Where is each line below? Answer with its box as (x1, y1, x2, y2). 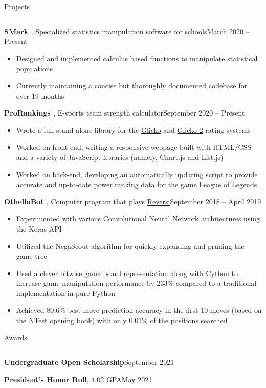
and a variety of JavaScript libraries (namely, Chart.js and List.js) (16, 151, 224, 162)
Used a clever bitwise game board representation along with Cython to (16, 267, 238, 278)
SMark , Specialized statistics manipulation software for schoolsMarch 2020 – (4, 26, 250, 36)
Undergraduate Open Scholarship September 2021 (4, 357, 174, 368)
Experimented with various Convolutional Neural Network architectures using (16, 213, 260, 224)
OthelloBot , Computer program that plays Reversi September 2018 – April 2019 (4, 196, 261, 207)
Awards (4, 332, 27, 343)
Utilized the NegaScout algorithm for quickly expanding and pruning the (16, 240, 245, 251)
